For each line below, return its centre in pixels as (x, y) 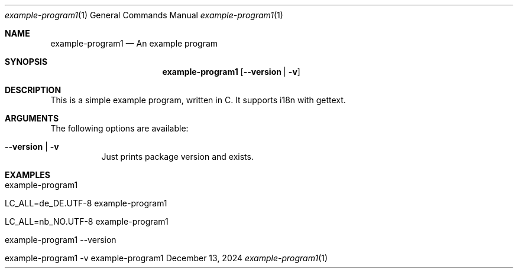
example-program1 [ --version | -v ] (231, 72)
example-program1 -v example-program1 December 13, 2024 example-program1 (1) (166, 258)
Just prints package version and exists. (177, 157)
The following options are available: (119, 128)
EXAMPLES (27, 175)
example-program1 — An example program (134, 43)
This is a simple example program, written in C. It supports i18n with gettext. (198, 100)
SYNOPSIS (26, 62)
